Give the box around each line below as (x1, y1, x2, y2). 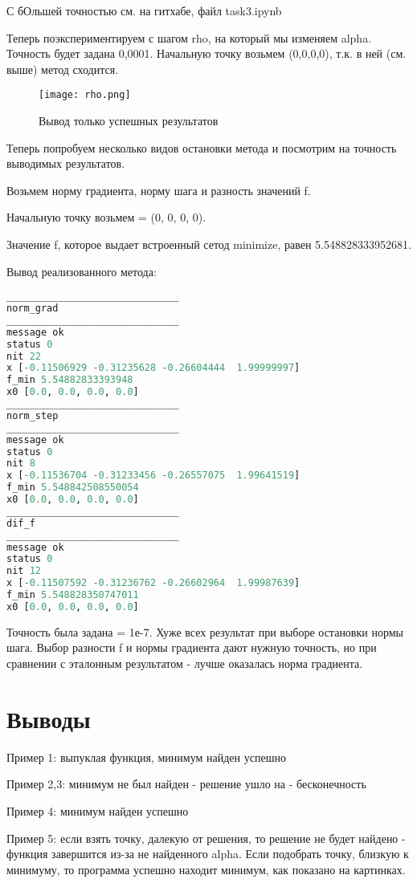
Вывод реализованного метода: (6, 262, 157, 279)
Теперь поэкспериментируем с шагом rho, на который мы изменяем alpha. (6, 29, 372, 46)
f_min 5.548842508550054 (6, 482, 139, 494)
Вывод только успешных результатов (39, 112, 219, 129)
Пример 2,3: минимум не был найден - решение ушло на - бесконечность (6, 775, 366, 792)
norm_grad (6, 303, 59, 315)
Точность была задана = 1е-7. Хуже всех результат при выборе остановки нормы (6, 623, 403, 640)
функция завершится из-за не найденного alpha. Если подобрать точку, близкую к (6, 845, 409, 862)
